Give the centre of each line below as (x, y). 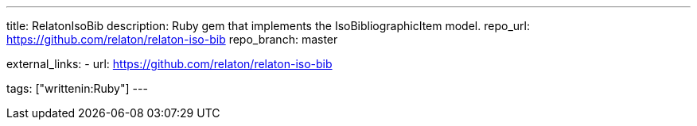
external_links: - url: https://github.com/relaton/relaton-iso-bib (169, 64)
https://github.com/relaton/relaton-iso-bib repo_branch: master (172, 39)
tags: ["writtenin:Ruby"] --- (77, 88)
